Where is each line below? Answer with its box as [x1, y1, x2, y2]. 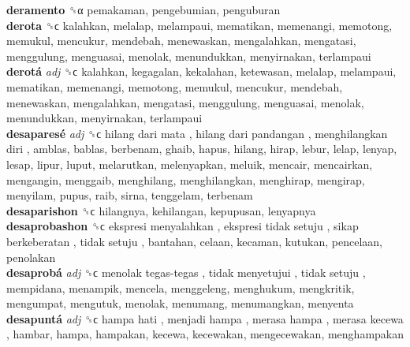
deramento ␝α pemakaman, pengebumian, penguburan [6, 2, 281, 17]
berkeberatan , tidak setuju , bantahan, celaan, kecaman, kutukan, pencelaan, [6, 233, 382, 249]
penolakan [6, 248, 56, 265]
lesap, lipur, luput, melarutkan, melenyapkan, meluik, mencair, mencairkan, [6, 155, 373, 172]
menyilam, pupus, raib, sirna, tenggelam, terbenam [6, 187, 253, 203]
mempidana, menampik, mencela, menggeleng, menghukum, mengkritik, [6, 279, 355, 296]
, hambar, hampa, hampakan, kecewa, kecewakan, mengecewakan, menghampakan [6, 326, 404, 342]
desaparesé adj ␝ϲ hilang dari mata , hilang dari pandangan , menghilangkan [6, 125, 388, 141]
